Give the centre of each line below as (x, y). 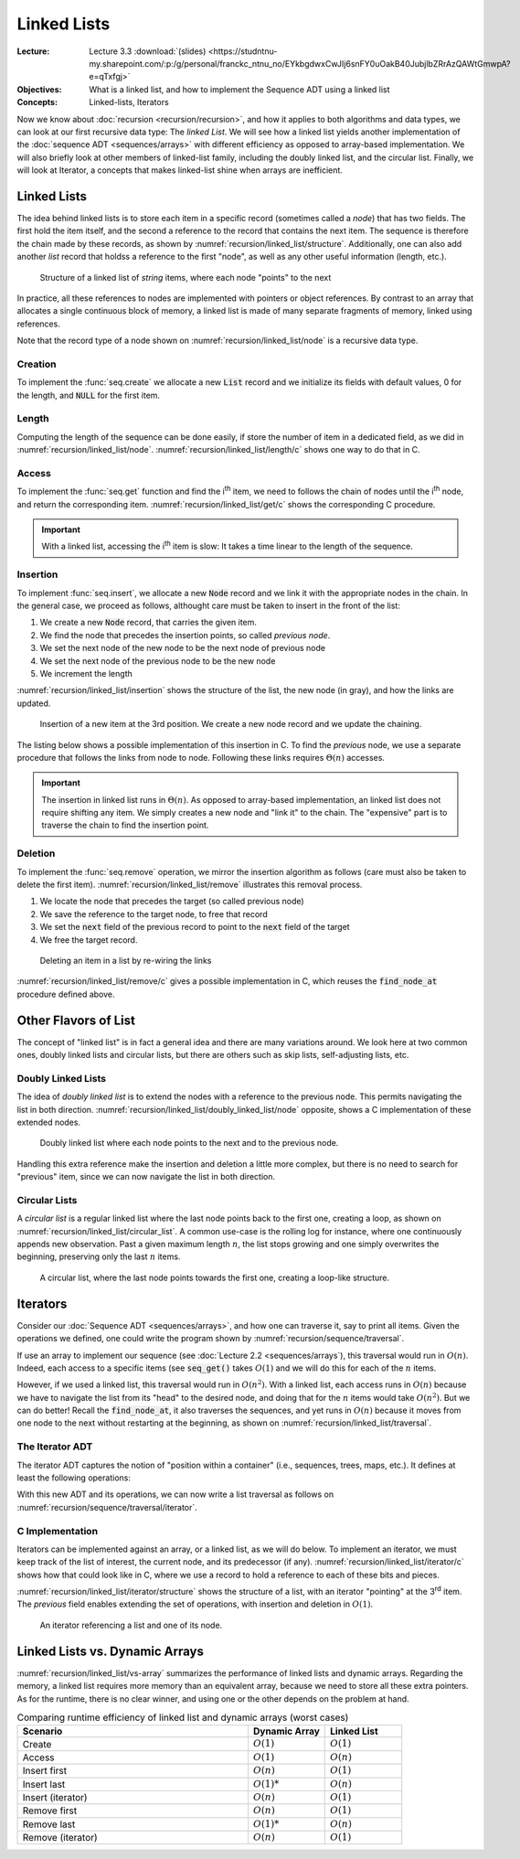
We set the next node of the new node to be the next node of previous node (183, 648)
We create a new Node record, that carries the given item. (149, 623)
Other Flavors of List (76, 1020)
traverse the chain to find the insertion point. (125, 825)
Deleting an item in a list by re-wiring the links (126, 960)
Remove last (49, 1824)
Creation (37, 364)
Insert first (45, 1771)
